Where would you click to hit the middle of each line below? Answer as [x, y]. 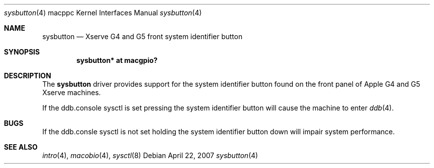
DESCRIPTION [28, 76]
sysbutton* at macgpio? [117, 60]
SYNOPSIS [22, 52]
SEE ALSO [21, 147]
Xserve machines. [72, 92]
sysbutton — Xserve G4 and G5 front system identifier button [142, 36]
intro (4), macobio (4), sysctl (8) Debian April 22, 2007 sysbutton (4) [150, 155]
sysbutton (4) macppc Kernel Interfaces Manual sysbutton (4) [103, 13]
